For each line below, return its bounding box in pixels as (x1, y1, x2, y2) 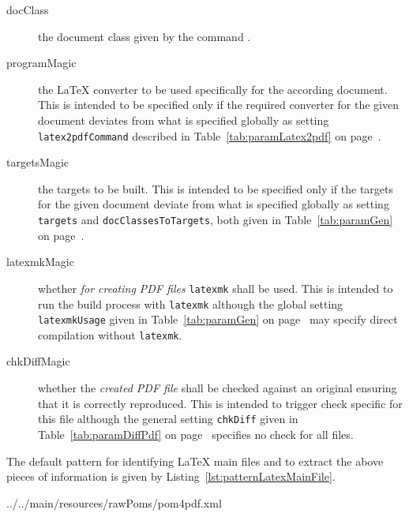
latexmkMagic (6, 253, 74, 270)
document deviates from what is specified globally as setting (38, 111, 329, 128)
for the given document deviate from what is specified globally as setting (38, 196, 389, 212)
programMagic (6, 54, 77, 71)
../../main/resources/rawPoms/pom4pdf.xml (6, 494, 222, 511)
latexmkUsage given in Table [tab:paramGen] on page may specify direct (38, 311, 398, 328)
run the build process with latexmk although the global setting (38, 295, 343, 312)
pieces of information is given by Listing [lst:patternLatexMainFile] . (6, 468, 336, 485)
